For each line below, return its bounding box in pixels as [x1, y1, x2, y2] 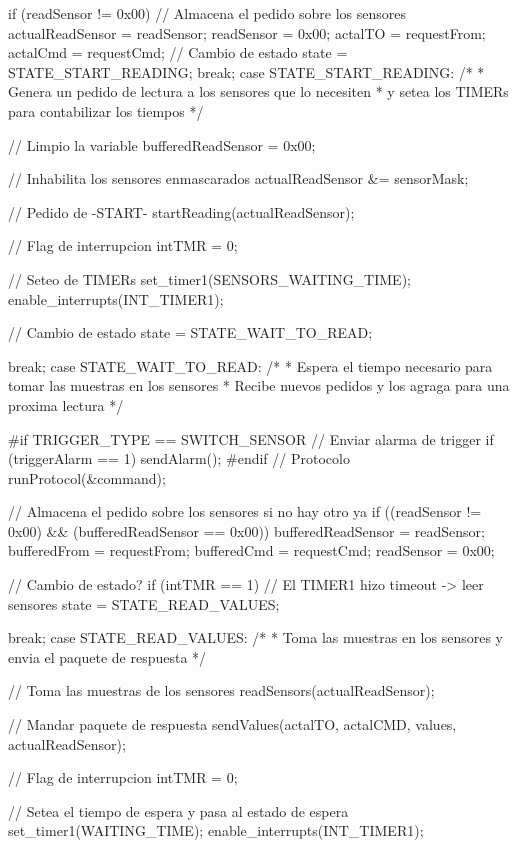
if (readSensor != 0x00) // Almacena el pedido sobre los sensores [8, 3, 407, 23]
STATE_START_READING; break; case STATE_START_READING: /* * [8, 61, 485, 82]
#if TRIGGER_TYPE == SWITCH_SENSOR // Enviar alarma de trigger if [8, 428, 494, 449]
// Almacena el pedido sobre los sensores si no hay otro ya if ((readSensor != [8, 501, 482, 522]
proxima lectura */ [8, 394, 124, 415]
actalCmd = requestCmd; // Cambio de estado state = [8, 42, 348, 63]
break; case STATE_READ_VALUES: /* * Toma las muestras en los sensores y [8, 627, 503, 648]
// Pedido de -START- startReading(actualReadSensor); [8, 201, 355, 222]
